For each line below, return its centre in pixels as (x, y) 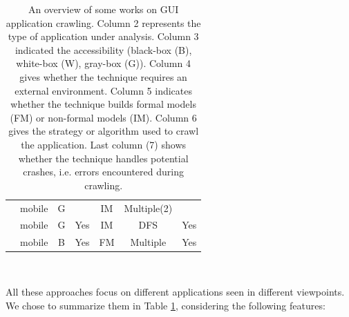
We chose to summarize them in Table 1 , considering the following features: (166, 305)
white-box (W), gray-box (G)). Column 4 (103, 63)
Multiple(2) (148, 208)
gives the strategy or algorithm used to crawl (104, 131)
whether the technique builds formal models (103, 104)
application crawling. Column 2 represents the (103, 22)
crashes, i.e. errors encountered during (103, 172)
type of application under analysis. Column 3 (103, 36)
